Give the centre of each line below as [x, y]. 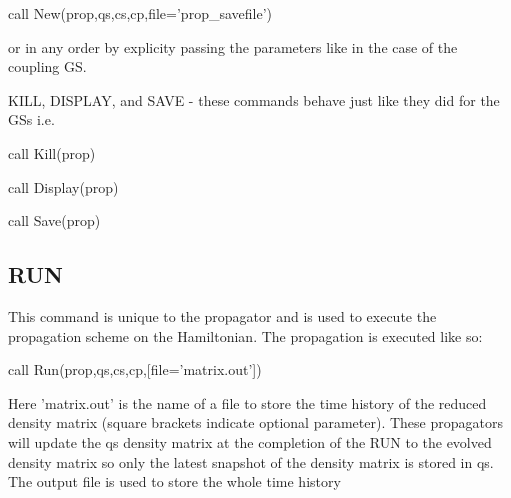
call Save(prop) [54, 220]
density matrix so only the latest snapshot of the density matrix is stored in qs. [251, 461]
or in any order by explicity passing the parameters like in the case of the [233, 46]
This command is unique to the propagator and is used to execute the [222, 315]
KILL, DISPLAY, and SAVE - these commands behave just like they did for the [254, 99]
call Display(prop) [63, 186]
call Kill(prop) [52, 152]
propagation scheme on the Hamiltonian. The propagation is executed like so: [245, 335]
